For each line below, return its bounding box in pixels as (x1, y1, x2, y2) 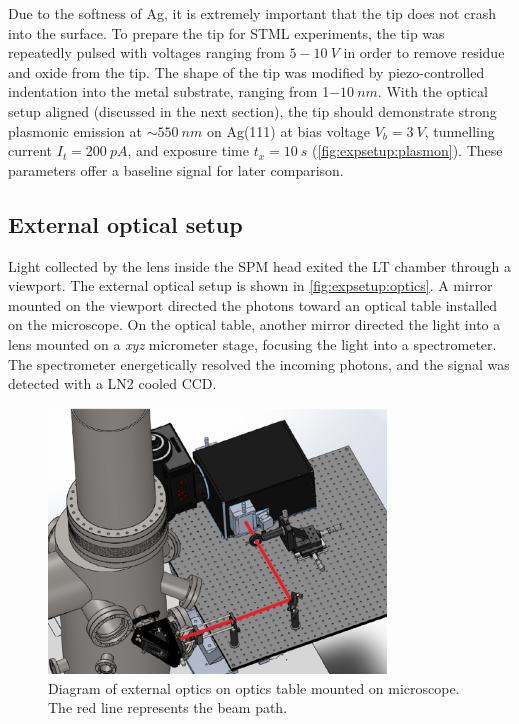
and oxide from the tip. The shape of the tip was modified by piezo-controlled (8, 61, 485, 82)
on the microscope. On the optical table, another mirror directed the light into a (8, 314, 501, 335)
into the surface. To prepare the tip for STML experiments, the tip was (8, 22, 445, 43)
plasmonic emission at (8, 120, 142, 141)
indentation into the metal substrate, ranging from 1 (8, 81, 330, 102)
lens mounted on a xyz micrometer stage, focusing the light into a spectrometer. (8, 333, 497, 354)
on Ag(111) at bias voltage (206, 120, 370, 141)
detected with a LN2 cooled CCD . (8, 373, 217, 394)
